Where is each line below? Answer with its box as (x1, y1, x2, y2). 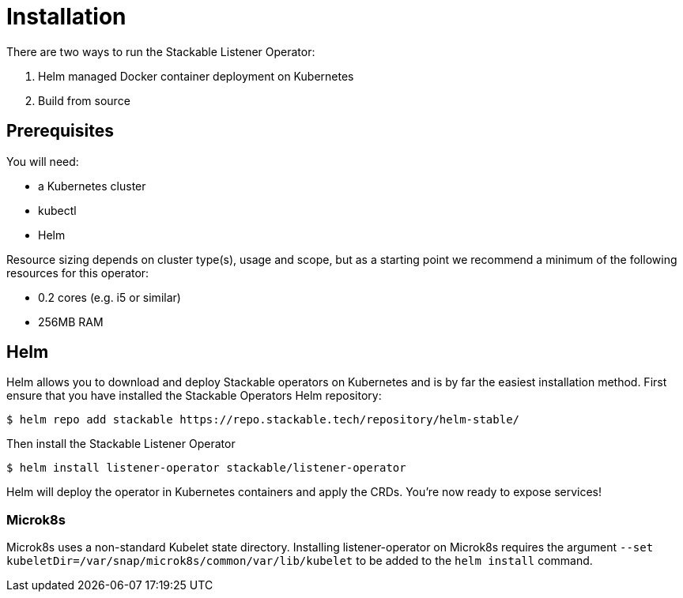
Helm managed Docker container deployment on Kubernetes (38, 69, 354, 83)
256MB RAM (38, 314, 104, 329)
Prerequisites (6, 121, 114, 141)
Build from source (38, 93, 130, 107)
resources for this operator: (6, 265, 149, 280)
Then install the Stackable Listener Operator (6, 437, 236, 451)
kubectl (38, 203, 77, 217)
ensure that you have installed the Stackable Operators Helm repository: (6, 389, 382, 403)
